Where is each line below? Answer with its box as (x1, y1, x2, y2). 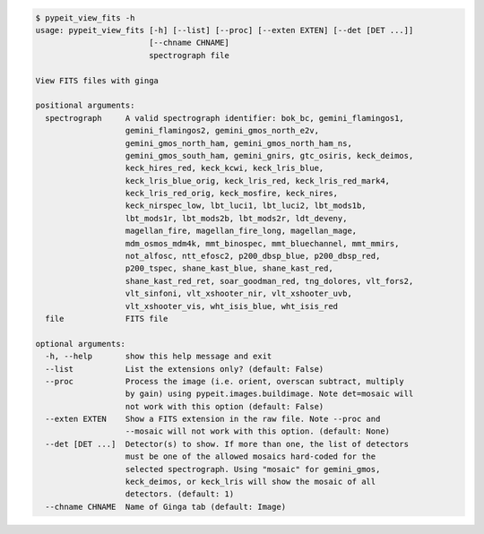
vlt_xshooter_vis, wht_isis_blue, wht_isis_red (125, 301, 339, 311)
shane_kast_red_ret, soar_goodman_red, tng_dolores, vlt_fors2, (125, 276, 414, 286)
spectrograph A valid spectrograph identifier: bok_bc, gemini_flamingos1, (45, 113, 405, 123)
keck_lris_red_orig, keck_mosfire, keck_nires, (125, 188, 339, 199)
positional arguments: (35, 100, 135, 111)
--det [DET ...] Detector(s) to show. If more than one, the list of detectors (45, 439, 410, 449)
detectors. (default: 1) (125, 489, 235, 499)
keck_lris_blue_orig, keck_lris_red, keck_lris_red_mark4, (125, 176, 390, 185)
